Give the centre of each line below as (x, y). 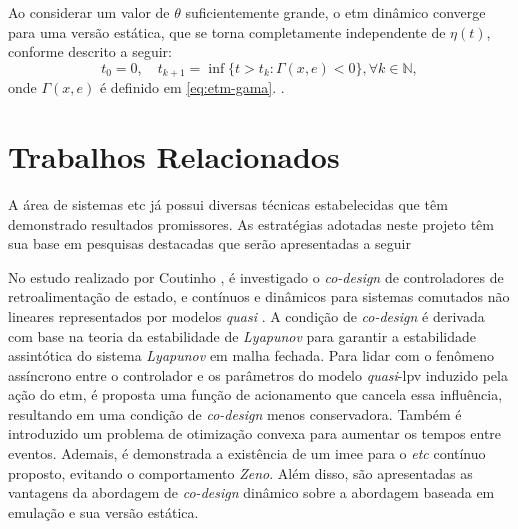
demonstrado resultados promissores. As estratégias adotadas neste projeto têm (251, 223)
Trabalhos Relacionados (174, 156)
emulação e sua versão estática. (103, 511)
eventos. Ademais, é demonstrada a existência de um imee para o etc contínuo (247, 453)
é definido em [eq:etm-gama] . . (192, 87)
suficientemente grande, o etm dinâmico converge (335, 12)
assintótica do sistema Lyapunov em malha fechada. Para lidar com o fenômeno (251, 355)
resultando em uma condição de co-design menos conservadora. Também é (235, 413)
